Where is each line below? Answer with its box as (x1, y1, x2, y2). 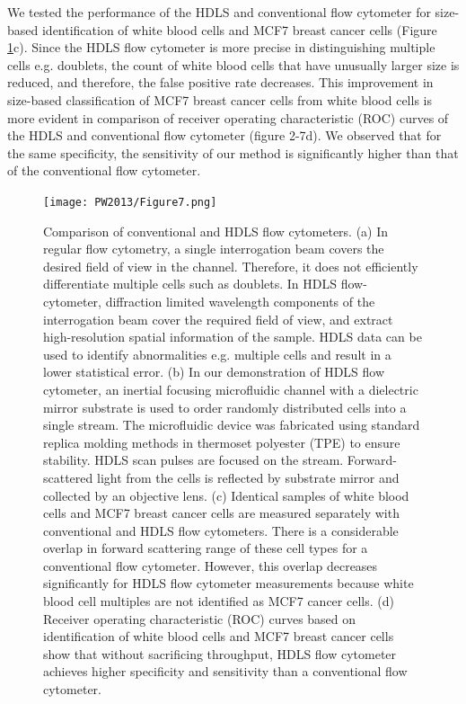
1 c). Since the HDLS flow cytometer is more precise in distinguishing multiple (7, 38, 435, 57)
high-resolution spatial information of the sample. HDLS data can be (43, 327, 422, 346)
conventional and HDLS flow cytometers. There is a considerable (43, 521, 399, 539)
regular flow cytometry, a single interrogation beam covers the (43, 239, 384, 258)
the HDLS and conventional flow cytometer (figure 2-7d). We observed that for (7, 126, 442, 145)
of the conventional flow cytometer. (7, 161, 201, 180)
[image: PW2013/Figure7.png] (43, 195, 217, 209)
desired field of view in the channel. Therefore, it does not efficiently (43, 256, 418, 275)
